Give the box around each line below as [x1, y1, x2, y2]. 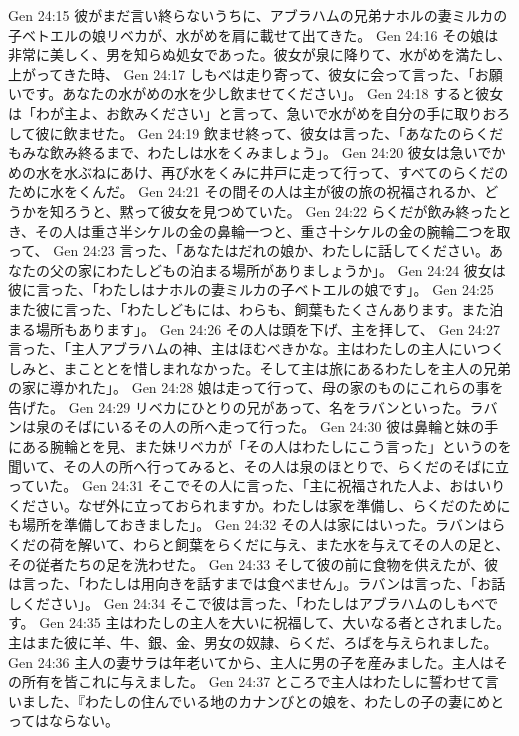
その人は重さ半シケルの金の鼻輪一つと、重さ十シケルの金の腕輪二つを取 [35, 220, 511, 241]
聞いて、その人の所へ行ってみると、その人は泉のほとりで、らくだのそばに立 [8, 455, 510, 476]
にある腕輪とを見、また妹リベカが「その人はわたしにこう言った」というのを [8, 436, 512, 457]
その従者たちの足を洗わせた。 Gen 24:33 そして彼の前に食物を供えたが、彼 [8, 553, 499, 574]
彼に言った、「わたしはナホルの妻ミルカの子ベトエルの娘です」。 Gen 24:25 [8, 279, 494, 300]
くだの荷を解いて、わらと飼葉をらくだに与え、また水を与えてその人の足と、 [8, 534, 510, 555]
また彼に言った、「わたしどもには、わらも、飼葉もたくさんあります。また [8, 298, 490, 319]
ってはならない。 [8, 710, 120, 731]
